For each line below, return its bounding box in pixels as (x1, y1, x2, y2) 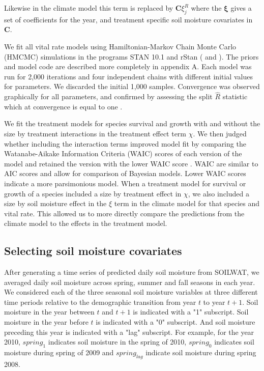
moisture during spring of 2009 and (4, 347, 114, 358)
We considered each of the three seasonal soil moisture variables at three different (4, 287, 258, 297)
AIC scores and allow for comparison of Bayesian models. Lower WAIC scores (4, 168, 246, 179)
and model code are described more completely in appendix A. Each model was (4, 61, 252, 72)
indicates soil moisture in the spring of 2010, (48, 336, 187, 347)
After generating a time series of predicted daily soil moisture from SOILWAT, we (4, 267, 259, 277)
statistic (222, 91, 248, 102)
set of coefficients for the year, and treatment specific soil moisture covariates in (4, 14, 253, 24)
